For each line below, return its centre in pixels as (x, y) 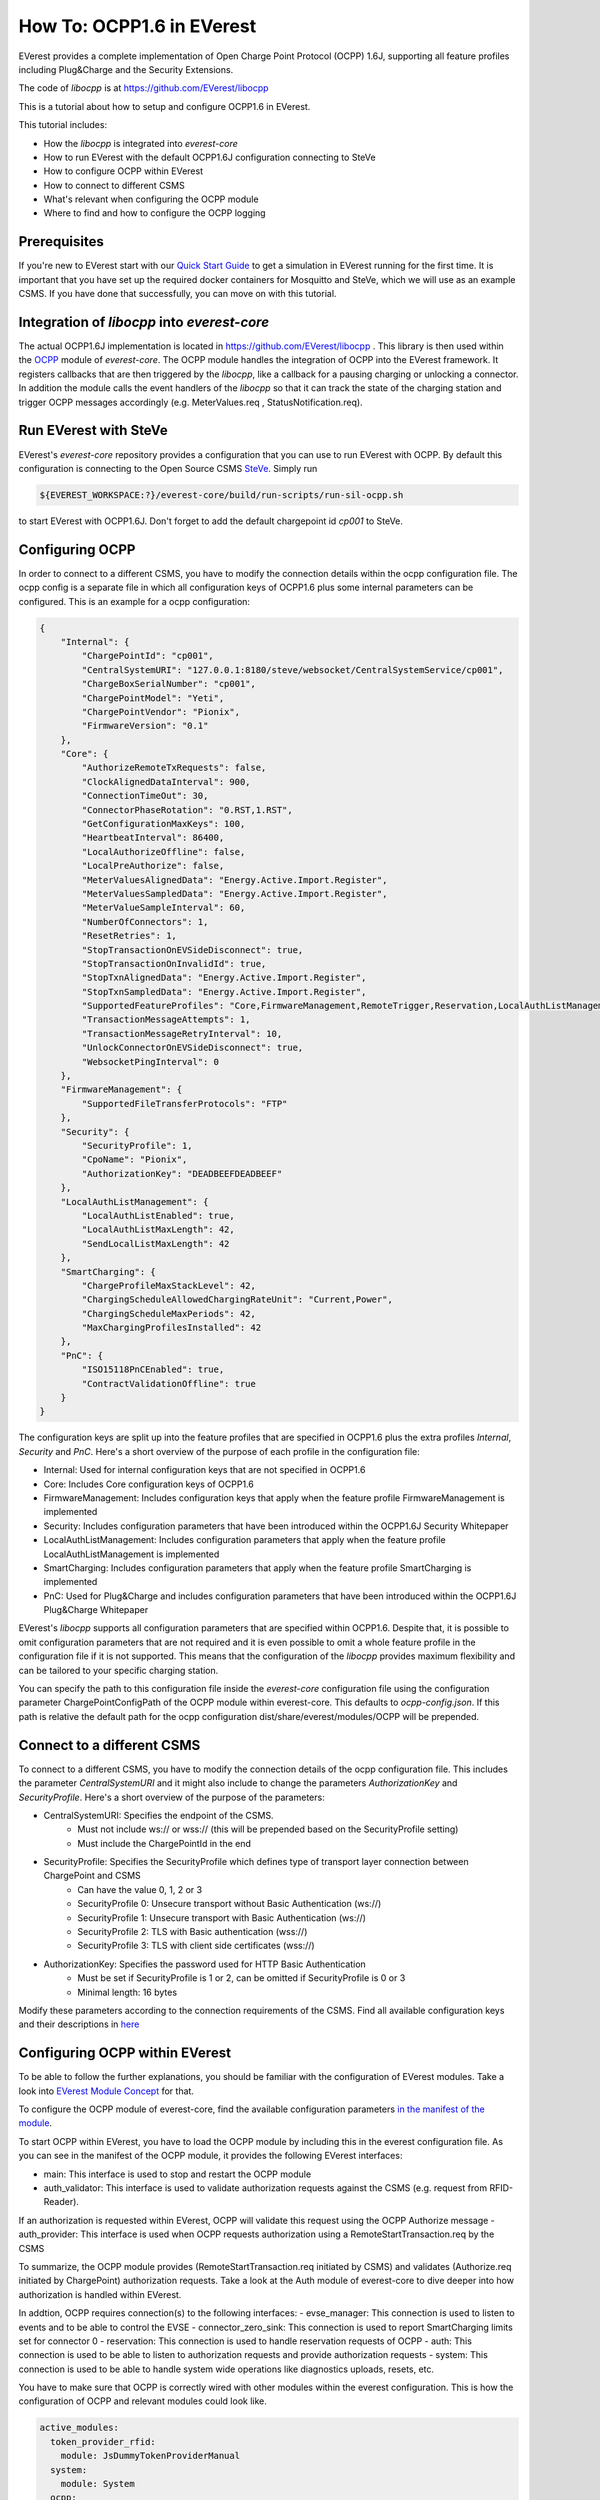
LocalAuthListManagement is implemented (131, 1554)
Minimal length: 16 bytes (127, 1992)
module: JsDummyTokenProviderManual (150, 2456)
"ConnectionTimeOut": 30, (145, 796)
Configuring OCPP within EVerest (125, 2053)
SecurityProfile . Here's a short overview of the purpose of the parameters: (171, 1797)
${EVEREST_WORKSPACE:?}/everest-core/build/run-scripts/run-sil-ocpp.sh (221, 494)
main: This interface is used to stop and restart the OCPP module (177, 2174)
